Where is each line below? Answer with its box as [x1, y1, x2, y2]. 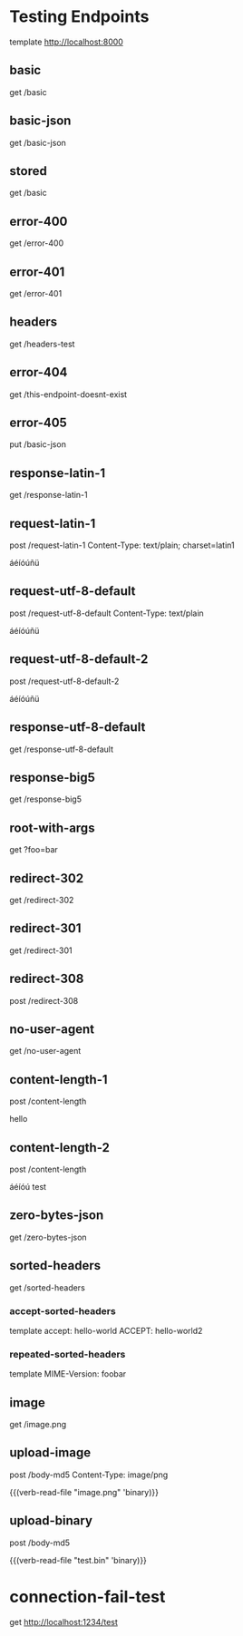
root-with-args [9, 820, 95, 835]
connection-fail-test [9, 1586, 166, 1607]
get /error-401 [9, 288, 63, 298]
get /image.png [9, 1419, 67, 1430]
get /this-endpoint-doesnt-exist [9, 388, 128, 400]
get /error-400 [9, 238, 64, 248]
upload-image [9, 1445, 92, 1461]
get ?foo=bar [9, 844, 59, 855]
